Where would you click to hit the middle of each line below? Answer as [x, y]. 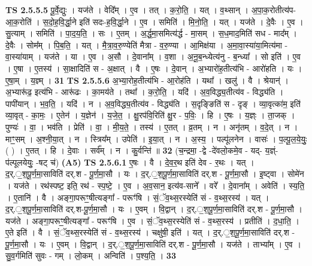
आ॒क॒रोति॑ [19, 21]
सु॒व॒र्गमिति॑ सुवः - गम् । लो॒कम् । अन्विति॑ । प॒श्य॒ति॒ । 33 [91, 256]
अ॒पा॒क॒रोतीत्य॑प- [274, 10]
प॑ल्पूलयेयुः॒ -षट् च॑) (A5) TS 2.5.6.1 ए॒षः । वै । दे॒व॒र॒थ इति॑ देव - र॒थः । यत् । [130, 162]
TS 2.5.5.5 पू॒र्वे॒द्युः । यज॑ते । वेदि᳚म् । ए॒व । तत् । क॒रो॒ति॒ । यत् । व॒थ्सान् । [127, 10]
